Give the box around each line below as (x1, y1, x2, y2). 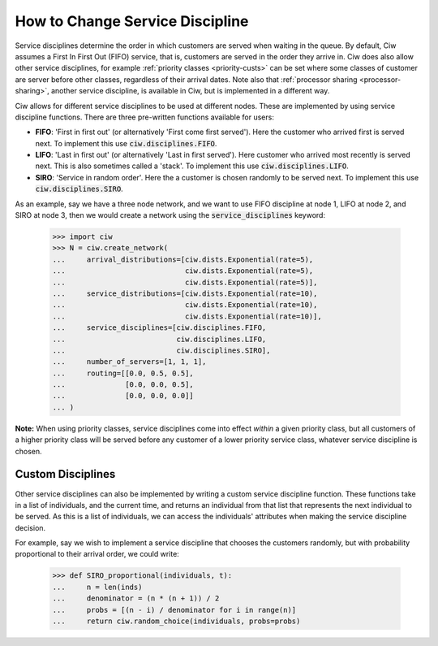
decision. (15, 522, 46, 532)
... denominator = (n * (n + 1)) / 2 (52, 594, 220, 603)
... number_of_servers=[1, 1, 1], (52, 358, 207, 366)
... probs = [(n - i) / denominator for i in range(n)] (52, 605, 297, 614)
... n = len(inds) (52, 582, 143, 592)
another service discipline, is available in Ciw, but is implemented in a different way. (50, 86, 330, 96)
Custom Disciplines (15, 467, 116, 481)
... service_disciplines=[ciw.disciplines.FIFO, (52, 323, 267, 332)
